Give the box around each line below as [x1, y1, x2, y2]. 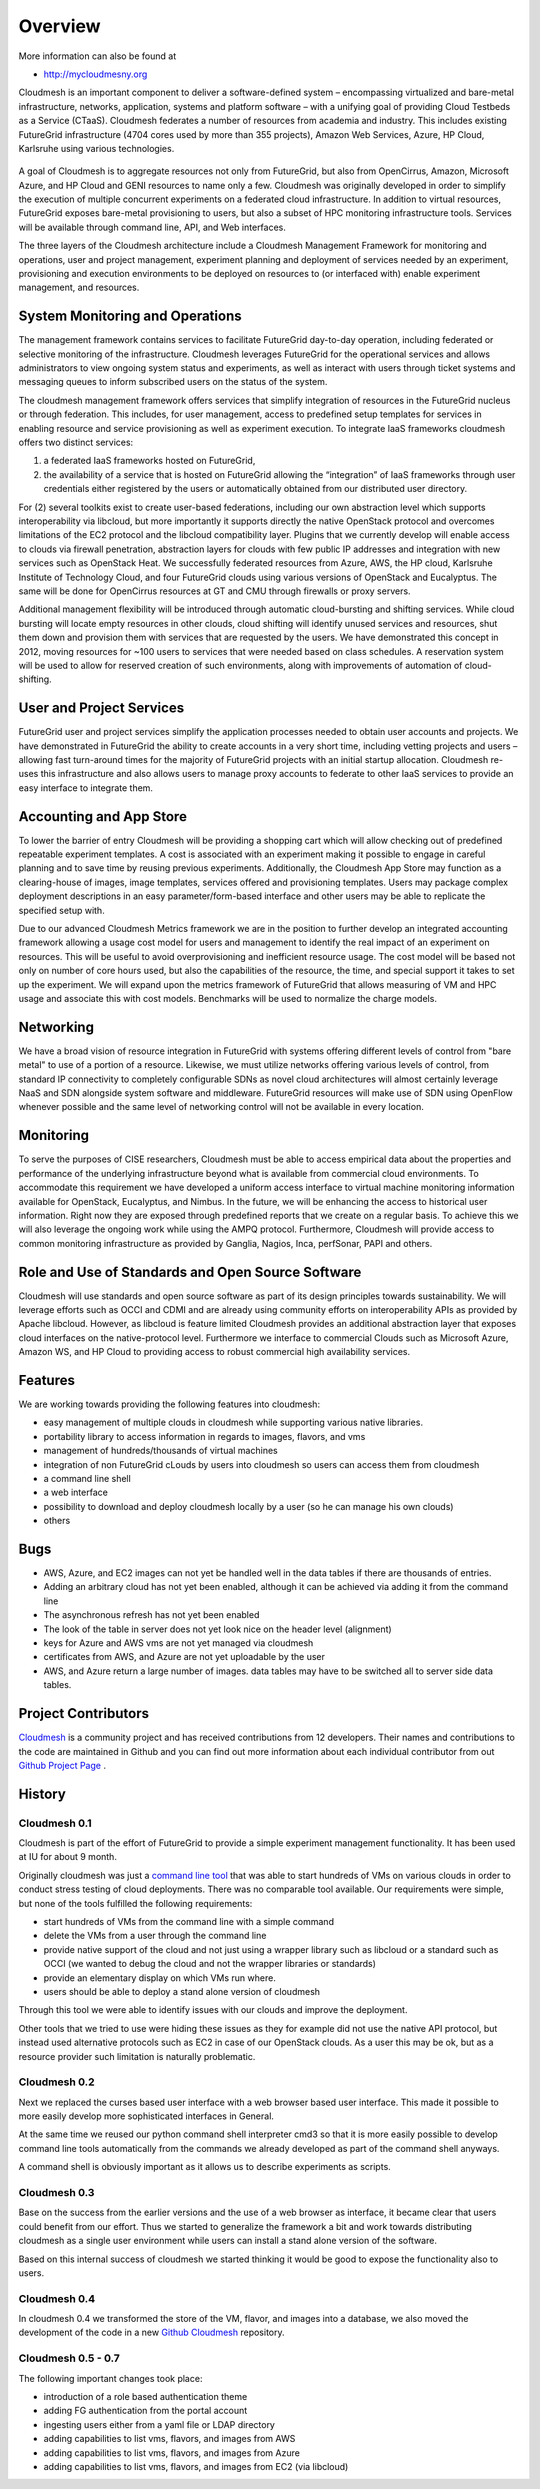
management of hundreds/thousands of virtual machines [43, 1445, 279, 1457]
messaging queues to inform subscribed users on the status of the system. [18, 376, 328, 388]
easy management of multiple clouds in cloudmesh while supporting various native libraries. [43, 1416, 424, 1429]
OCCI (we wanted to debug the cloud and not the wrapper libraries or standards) [43, 1958, 377, 1970]
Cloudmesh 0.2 [18, 2075, 95, 2089]
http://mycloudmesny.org [43, 68, 148, 80]
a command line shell [43, 1473, 132, 1485]
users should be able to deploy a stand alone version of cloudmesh [43, 1985, 320, 1997]
